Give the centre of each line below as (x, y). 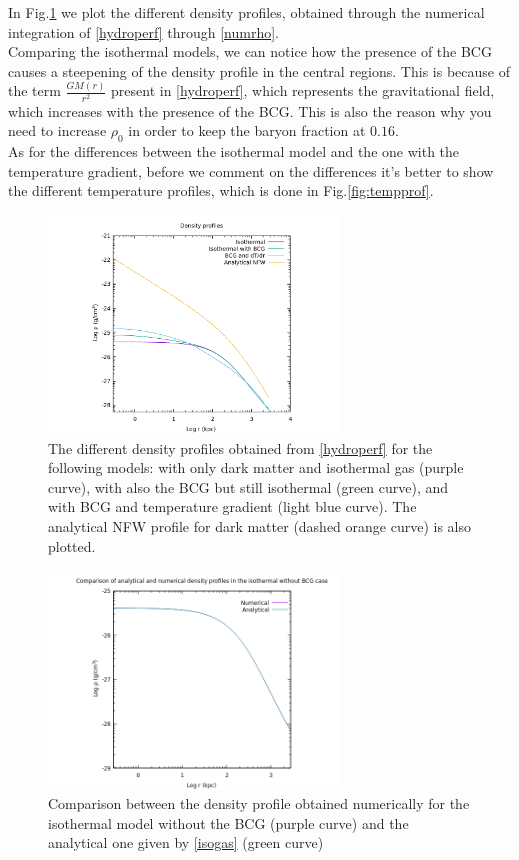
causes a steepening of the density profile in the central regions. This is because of (259, 70)
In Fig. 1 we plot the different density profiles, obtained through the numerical (246, 12)
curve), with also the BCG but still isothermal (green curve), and (248, 486)
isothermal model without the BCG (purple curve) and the (228, 822)
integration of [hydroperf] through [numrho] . (144, 31)
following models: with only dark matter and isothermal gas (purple (256, 467)
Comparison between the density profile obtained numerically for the (259, 803)
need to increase (57, 130)
